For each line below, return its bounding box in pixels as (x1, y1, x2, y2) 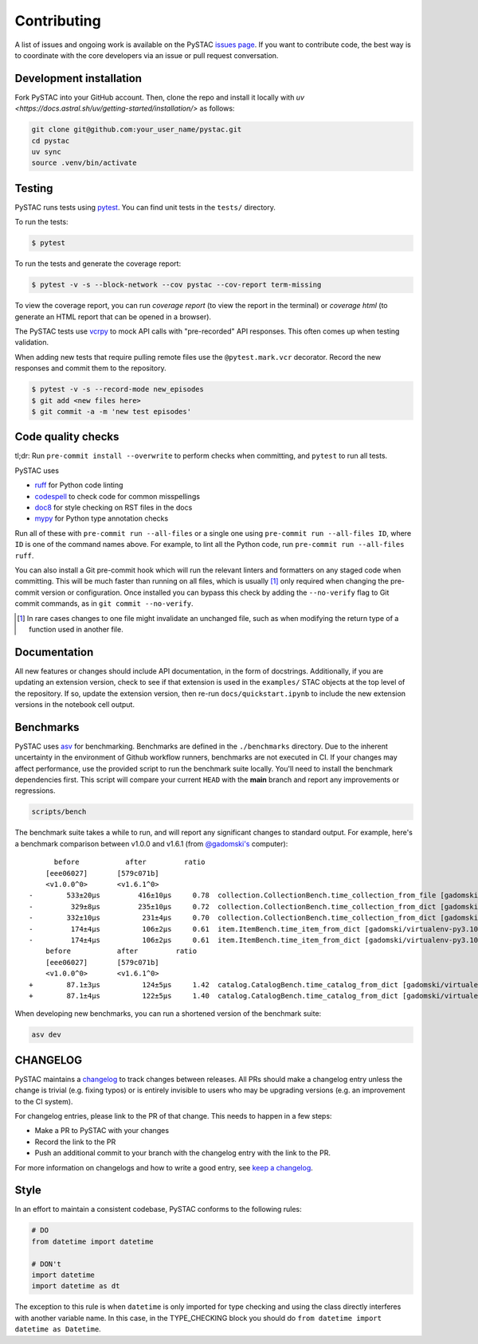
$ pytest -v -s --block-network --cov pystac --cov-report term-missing (31, 280, 322, 290)
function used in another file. (29, 624, 123, 634)
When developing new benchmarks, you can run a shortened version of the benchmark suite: (14, 1009, 322, 1018)
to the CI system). (14, 1096, 73, 1106)
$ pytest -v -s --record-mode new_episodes (31, 385, 205, 394)
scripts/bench (31, 807, 87, 816)
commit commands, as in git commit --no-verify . (14, 599, 194, 608)
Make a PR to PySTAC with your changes (34, 1126, 170, 1135)
